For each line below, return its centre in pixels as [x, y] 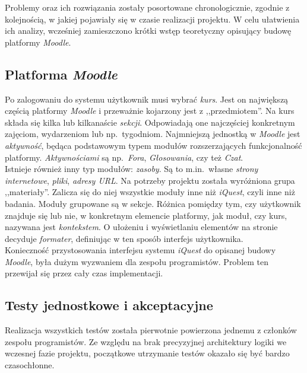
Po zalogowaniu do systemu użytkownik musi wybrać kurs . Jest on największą [147, 99]
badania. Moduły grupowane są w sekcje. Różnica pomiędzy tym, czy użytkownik [153, 203]
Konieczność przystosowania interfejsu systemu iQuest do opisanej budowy [140, 250]
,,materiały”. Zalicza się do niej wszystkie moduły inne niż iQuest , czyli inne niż [150, 192]
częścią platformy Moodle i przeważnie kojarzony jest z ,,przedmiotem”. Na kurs [150, 111]
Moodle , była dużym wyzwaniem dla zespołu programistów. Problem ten [137, 261]
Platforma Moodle [61, 74]
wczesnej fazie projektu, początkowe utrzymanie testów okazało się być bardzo [147, 353]
